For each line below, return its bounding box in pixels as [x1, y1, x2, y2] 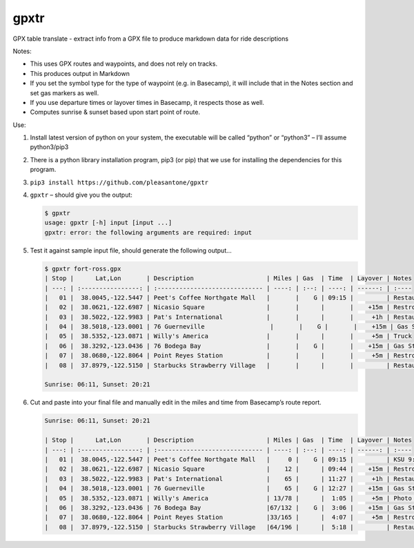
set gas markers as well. [30, 88, 99, 97]
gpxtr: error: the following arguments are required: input [44, 228, 253, 236]
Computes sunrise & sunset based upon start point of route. [30, 108, 200, 117]
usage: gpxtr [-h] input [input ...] [44, 219, 172, 227]
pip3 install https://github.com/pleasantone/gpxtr [30, 178, 209, 186]
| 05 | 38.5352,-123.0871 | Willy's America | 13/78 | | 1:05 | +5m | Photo [44, 494, 412, 502]
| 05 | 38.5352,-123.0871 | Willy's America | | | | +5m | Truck [44, 332, 412, 340]
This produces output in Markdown [30, 69, 130, 77]
